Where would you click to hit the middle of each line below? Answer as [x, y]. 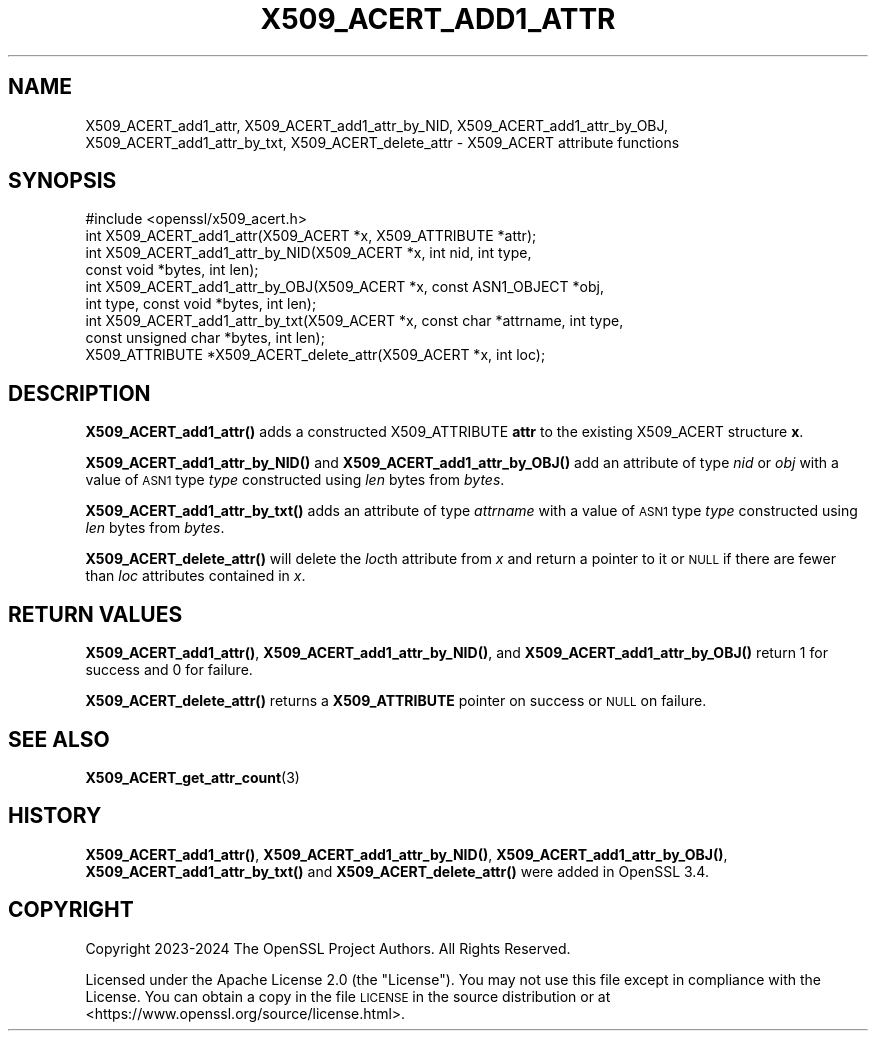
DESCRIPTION [79, 393]
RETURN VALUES [95, 614]
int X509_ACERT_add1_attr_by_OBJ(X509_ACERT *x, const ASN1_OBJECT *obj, [344, 287]
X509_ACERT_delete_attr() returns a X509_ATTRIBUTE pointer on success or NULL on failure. [396, 701]
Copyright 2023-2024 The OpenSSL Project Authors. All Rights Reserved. [328, 948]
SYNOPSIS [62, 181]
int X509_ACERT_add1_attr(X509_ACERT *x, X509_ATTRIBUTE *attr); [311, 236]
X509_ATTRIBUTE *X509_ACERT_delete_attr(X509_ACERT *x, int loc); [315, 355]
